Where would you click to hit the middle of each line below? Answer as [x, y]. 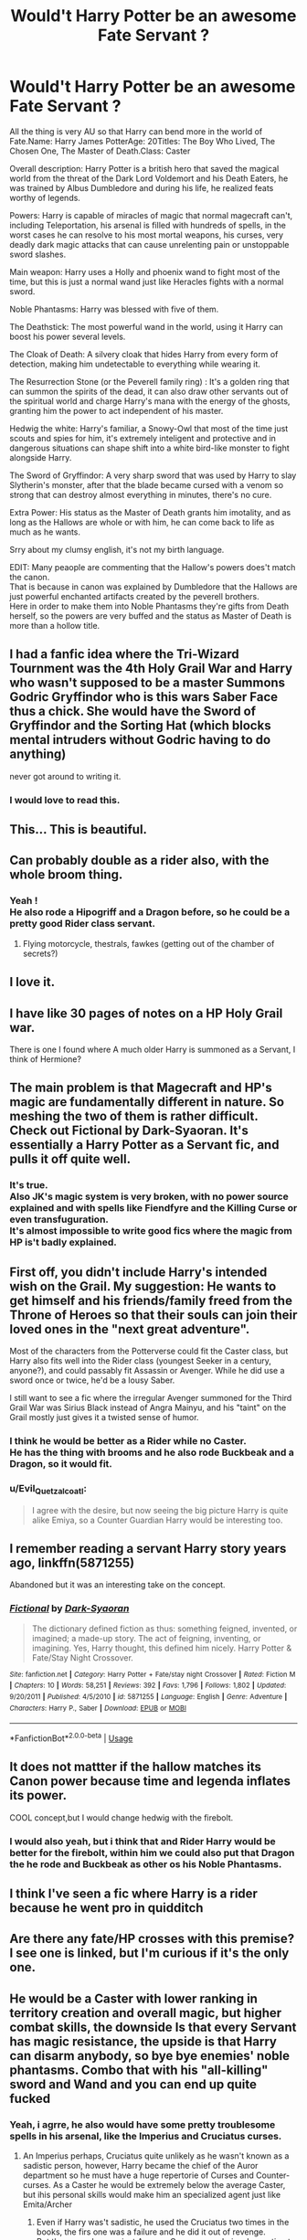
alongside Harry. [41, 457]
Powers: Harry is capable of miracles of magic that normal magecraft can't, [151, 215]
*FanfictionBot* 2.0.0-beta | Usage [71, 1737]
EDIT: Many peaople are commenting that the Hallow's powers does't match [153, 567]
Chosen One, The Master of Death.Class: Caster [100, 151]
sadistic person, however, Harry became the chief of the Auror [140, 2166]
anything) [38, 754]
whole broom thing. [66, 875]
